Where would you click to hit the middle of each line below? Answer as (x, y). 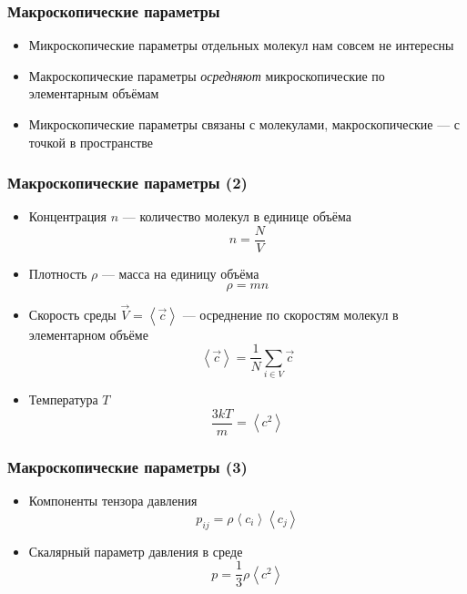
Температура (63, 399)
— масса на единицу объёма (180, 274)
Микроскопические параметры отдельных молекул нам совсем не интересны (241, 45)
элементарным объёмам (94, 93)
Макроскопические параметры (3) (127, 466)
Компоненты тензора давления (113, 501)
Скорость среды (72, 314)
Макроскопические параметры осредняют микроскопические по (207, 75)
